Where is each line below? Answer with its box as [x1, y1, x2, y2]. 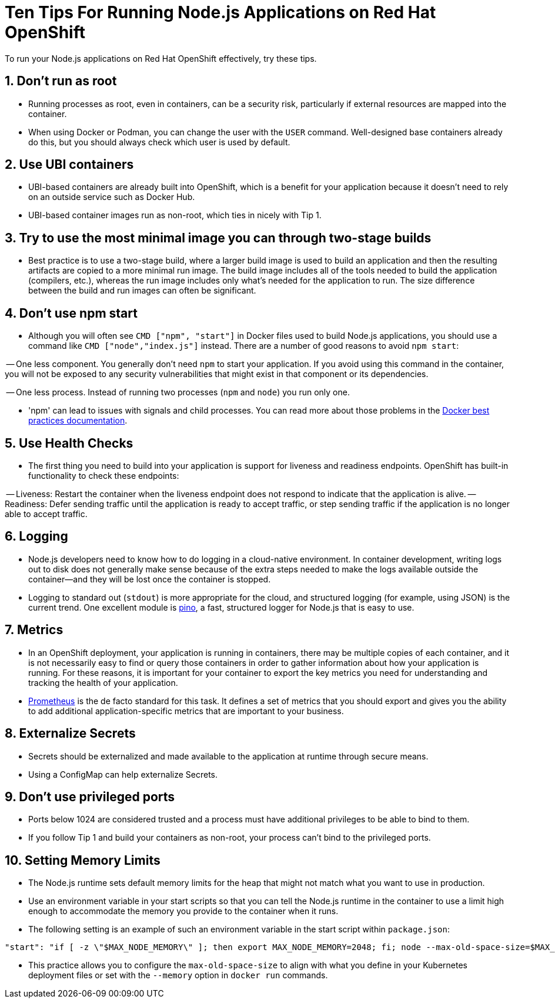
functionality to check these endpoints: [28, 470, 179, 481]
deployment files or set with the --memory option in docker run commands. [28, 970, 328, 981]
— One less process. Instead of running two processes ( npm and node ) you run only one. [6, 387, 350, 398]
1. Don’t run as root [5, 74, 117, 89]
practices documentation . [28, 415, 128, 426]
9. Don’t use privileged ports [5, 789, 175, 804]
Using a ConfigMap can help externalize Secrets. [28, 769, 218, 779]
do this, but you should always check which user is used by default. [28, 136, 290, 147]
